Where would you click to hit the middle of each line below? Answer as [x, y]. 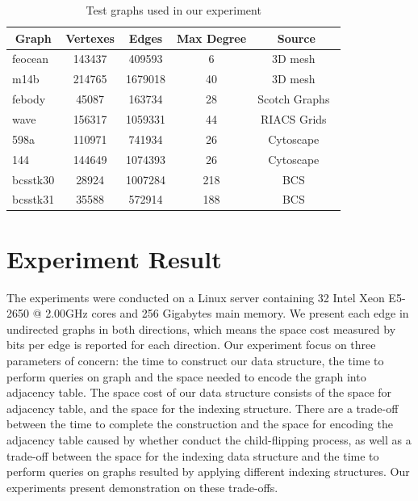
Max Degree [211, 38]
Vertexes [90, 38]
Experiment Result [114, 258]
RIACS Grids [293, 118]
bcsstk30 [33, 179]
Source [296, 38]
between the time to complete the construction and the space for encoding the [200, 424]
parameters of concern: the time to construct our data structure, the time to [195, 360]
